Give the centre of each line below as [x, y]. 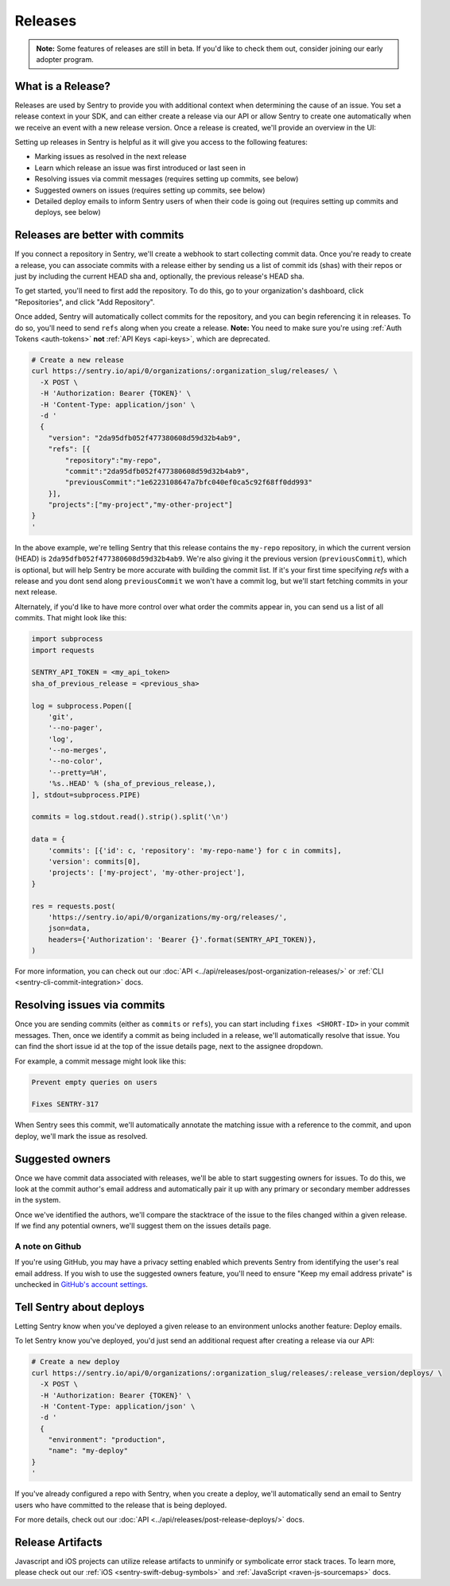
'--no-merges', [78, 750]
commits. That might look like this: [71, 618]
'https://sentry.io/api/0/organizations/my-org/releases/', [168, 917]
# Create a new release [78, 360]
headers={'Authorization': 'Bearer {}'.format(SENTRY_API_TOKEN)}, [182, 939]
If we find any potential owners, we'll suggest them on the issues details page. [143, 1226]
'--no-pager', [76, 728]
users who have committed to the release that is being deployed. [121, 1505]
